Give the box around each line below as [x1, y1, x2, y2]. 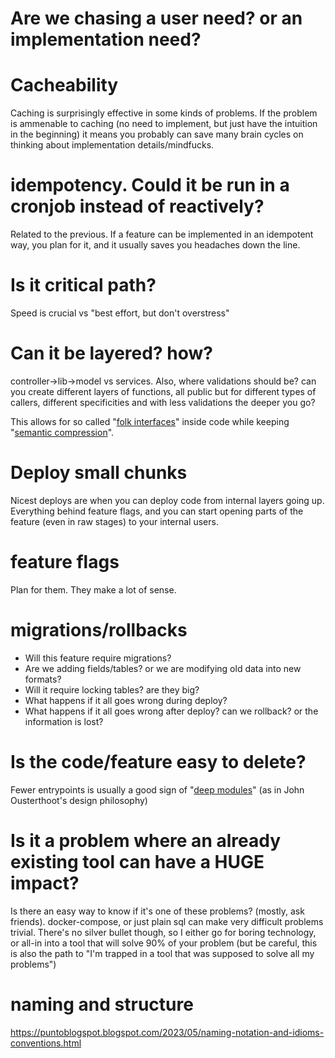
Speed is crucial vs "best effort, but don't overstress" [10, 307, 230, 319]
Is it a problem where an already [10, 829, 282, 852]
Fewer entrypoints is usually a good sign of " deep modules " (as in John [10, 783, 305, 796]
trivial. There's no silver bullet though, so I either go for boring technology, [10, 926, 317, 938]
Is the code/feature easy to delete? [10, 750, 307, 773]
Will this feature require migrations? [24, 652, 172, 664]
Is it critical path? [10, 274, 157, 297]
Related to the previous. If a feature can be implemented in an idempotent [10, 228, 314, 241]
